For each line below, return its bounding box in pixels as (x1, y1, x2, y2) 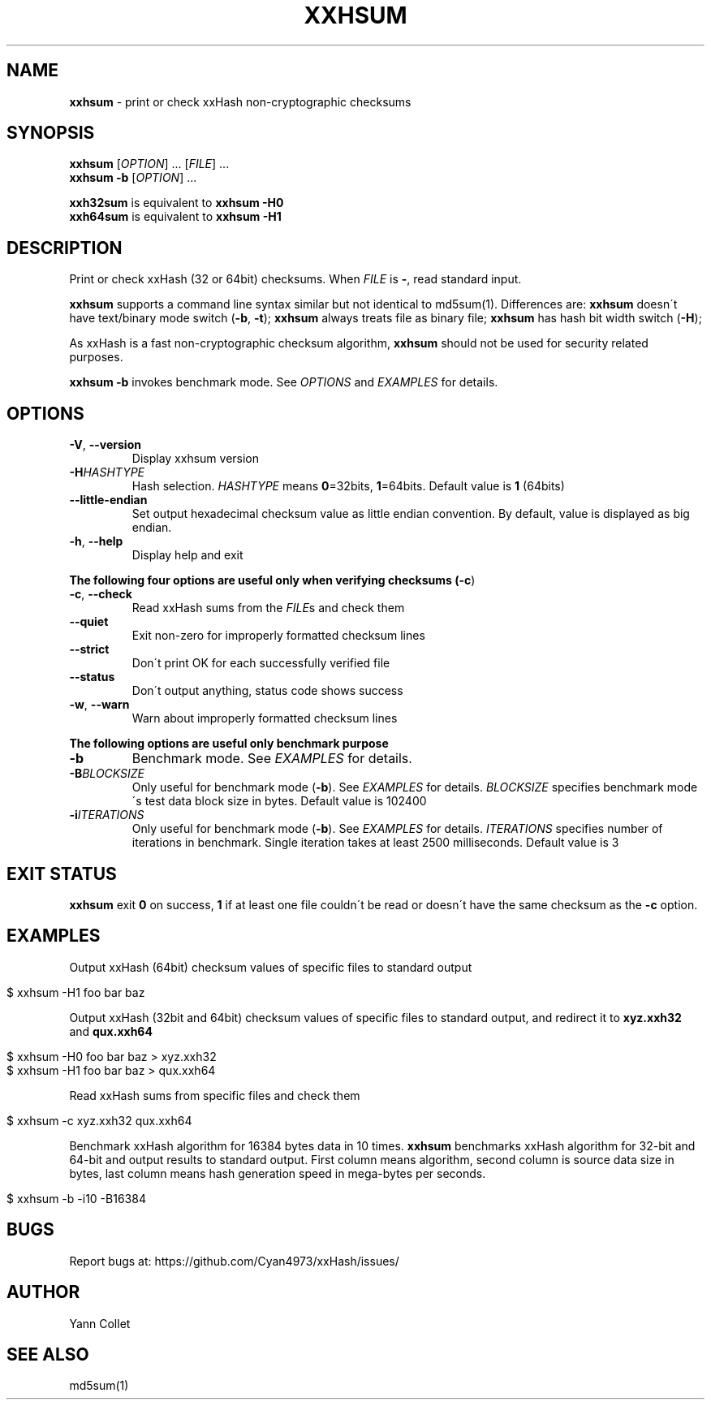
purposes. (69, 350, 123, 364)
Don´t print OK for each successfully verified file (131, 656, 390, 671)
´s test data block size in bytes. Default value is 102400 (131, 794, 427, 809)
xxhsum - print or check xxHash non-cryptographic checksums (69, 94, 412, 109)
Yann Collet (69, 1316, 131, 1331)
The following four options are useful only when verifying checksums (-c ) (69, 573, 476, 588)
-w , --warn (69, 697, 130, 712)
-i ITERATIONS (69, 808, 144, 822)
